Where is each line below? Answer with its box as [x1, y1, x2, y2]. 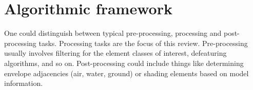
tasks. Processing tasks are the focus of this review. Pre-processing [38, 37, 248, 48]
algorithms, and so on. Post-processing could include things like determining [4, 57, 244, 68]
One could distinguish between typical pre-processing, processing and [4, 28, 222, 38]
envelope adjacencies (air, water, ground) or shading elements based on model [4, 67, 249, 78]
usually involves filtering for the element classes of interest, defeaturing [4, 48, 227, 58]
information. [4, 78, 43, 88]
